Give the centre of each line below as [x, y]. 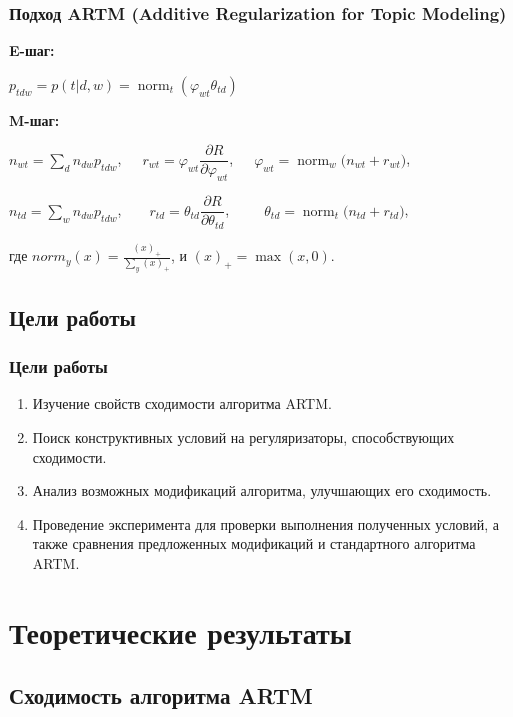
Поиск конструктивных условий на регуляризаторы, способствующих [243, 436]
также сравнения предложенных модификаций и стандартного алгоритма [254, 543]
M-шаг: [34, 119]
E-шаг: [32, 50]
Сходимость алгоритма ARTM [161, 695]
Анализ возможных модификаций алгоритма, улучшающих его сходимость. [262, 490]
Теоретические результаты [180, 631]
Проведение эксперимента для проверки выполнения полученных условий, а [265, 523]
